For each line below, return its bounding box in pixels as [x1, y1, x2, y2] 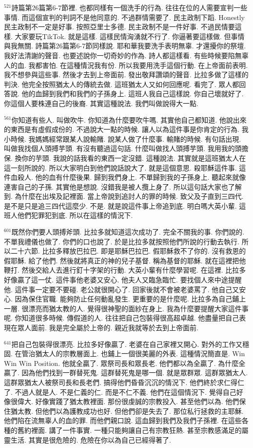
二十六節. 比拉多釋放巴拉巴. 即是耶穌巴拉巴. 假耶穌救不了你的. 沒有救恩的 [10, 246, 246, 256]
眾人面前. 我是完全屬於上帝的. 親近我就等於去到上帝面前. [17, 322, 198, 332]
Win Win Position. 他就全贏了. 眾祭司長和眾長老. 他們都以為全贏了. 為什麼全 [4, 358, 246, 368]
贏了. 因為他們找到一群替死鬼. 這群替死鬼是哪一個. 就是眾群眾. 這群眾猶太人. [4, 367, 248, 378]
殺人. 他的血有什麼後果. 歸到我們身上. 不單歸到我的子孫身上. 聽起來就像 [17, 172, 246, 182]
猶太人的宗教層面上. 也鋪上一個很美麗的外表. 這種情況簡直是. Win [35, 348, 245, 359]
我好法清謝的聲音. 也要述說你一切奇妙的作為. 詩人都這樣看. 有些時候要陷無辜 [4, 50, 249, 60]
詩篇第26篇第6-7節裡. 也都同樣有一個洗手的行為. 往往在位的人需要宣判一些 [11, 2, 248, 12]
